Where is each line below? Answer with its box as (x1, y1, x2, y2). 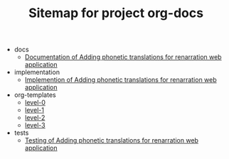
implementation (14, 68, 60, 76)
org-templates (14, 91, 56, 99)
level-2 (24, 113, 46, 122)
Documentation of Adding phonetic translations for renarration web (24, 53, 222, 61)
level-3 (24, 121, 46, 130)
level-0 (24, 98, 46, 107)
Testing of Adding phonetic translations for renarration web (24, 136, 199, 145)
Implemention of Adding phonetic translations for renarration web (24, 76, 217, 84)
